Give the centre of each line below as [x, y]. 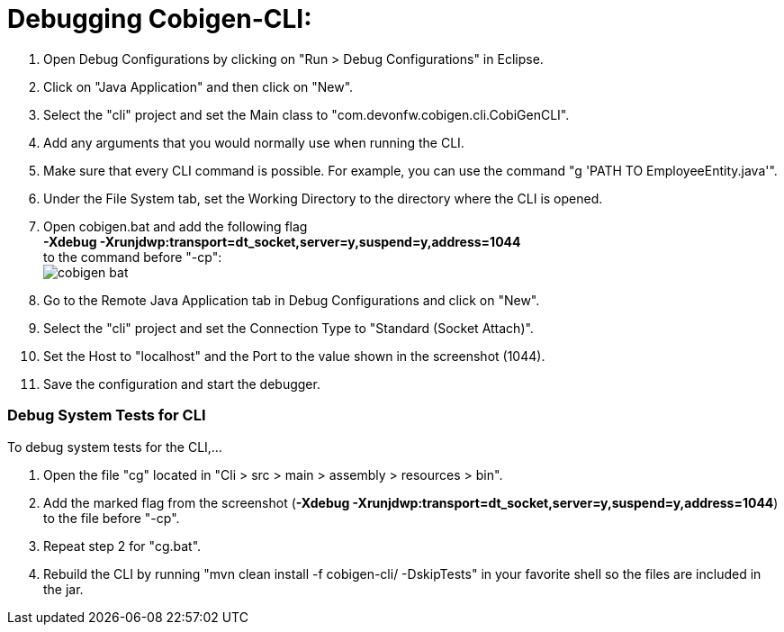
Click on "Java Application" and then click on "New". [198, 86]
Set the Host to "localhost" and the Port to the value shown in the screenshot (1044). [294, 356]
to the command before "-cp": [133, 257]
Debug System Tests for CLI [107, 415]
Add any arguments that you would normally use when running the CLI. [254, 142]
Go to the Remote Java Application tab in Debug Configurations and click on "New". [292, 300]
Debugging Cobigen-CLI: [160, 19]
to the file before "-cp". [112, 518]
